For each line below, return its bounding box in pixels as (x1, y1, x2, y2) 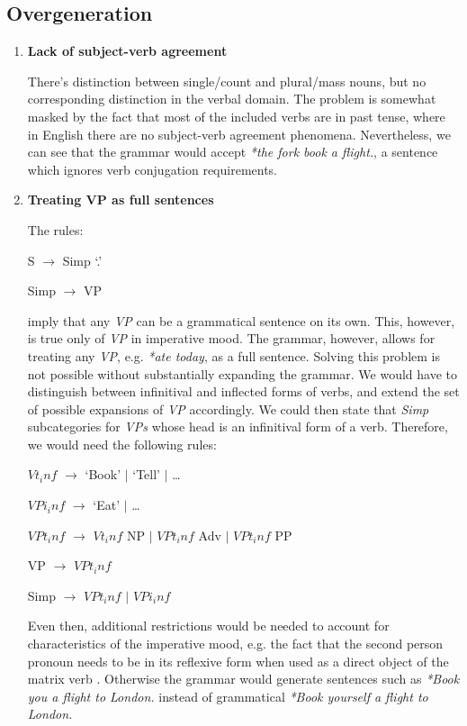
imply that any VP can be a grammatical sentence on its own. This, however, (27, 311, 455, 330)
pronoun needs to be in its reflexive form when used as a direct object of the (27, 651, 449, 670)
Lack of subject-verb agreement (27, 41, 228, 60)
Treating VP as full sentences (27, 190, 214, 209)
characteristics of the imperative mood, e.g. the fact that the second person (27, 634, 444, 653)
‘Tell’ (132, 465, 161, 484)
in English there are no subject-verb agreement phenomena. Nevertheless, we (27, 124, 451, 143)
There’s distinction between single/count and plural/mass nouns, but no (27, 71, 427, 90)
